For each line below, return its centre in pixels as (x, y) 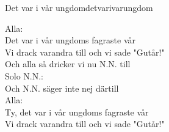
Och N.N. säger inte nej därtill (62, 88)
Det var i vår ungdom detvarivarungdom (79, 7)
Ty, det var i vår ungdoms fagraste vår (77, 112)
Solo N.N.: (24, 75)
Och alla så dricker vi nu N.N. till (68, 64)
